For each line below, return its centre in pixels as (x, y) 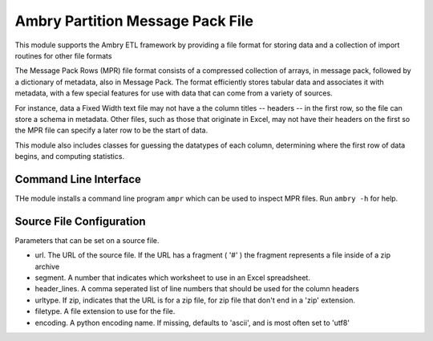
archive (47, 266)
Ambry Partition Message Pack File (134, 21)
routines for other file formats (63, 55)
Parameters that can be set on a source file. (87, 240)
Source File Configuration (80, 221)
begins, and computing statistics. (69, 156)
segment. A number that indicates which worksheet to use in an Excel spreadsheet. (172, 278)
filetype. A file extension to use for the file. (105, 311)
